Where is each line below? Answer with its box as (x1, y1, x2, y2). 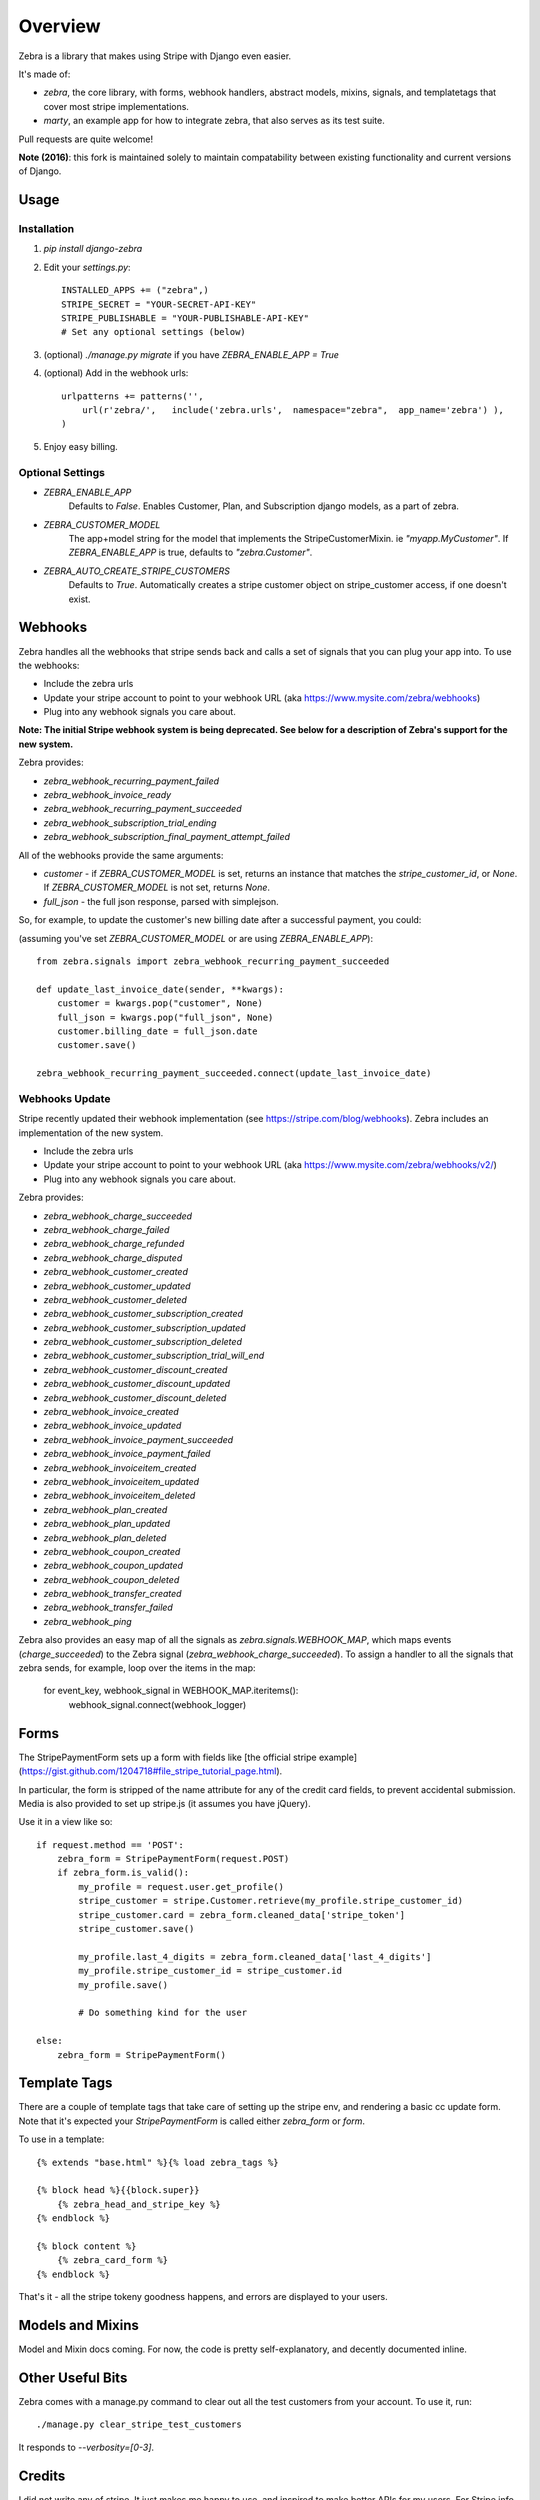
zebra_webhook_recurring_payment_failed (43, 775, 220, 787)
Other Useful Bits (18, 2369, 128, 2386)
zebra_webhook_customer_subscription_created (43, 1308, 244, 1320)
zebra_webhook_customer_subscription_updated (43, 1321, 246, 1334)
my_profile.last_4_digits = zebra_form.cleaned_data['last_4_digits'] (78, 1951, 432, 1962)
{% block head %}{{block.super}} (36, 2185, 200, 2196)
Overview (18, 15, 101, 37)
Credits (18, 2467, 66, 2484)
